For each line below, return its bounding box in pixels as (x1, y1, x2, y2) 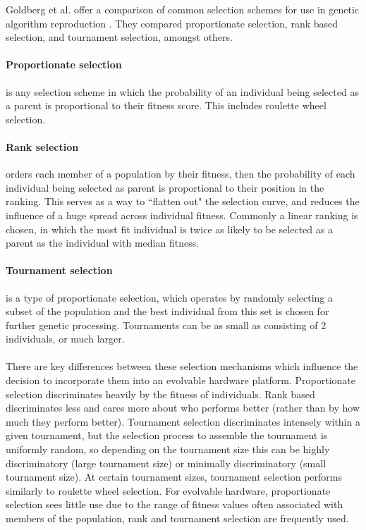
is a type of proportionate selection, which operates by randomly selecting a (6, 290, 334, 304)
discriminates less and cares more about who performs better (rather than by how (6, 400, 360, 415)
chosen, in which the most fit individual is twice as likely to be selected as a (6, 221, 333, 236)
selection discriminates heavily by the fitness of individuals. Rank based (6, 386, 315, 401)
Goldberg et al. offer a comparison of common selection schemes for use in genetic (6, 2, 360, 16)
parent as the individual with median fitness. (6, 235, 200, 250)
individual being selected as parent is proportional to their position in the (6, 180, 324, 195)
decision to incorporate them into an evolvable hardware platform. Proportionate (6, 373, 356, 388)
